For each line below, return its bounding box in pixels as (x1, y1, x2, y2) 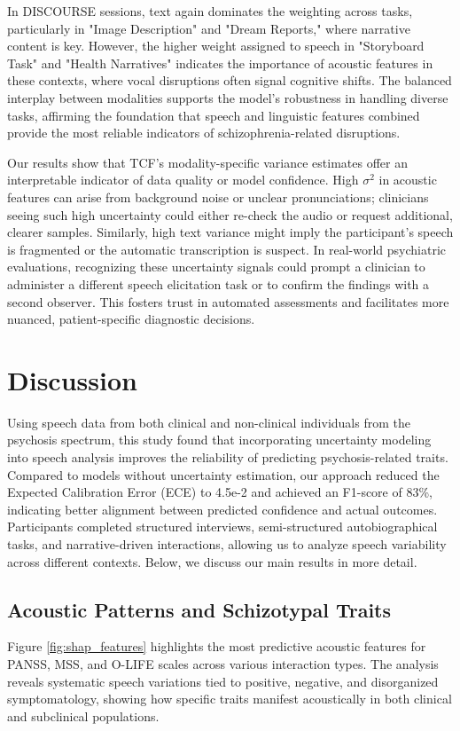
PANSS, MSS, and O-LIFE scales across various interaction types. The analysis (7, 654, 439, 672)
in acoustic (378, 170, 437, 189)
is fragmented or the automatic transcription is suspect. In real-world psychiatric (7, 240, 447, 258)
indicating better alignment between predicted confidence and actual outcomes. (7, 499, 438, 518)
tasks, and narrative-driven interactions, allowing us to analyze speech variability (7, 534, 447, 553)
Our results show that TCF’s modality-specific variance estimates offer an (7, 153, 408, 171)
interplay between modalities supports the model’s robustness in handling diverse (7, 88, 448, 106)
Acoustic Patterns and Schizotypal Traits (7, 595, 392, 623)
